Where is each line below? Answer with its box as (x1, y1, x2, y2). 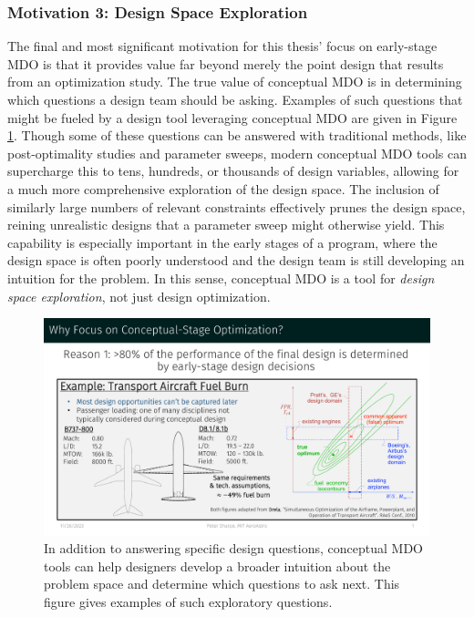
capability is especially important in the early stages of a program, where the (7, 232, 438, 252)
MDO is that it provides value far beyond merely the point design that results (7, 54, 444, 73)
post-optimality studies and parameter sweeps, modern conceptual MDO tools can (7, 143, 467, 162)
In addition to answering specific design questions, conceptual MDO (44, 539, 423, 558)
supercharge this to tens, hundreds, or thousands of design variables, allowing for (7, 161, 459, 180)
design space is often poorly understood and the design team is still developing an (7, 251, 465, 270)
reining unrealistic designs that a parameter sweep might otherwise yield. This (7, 215, 445, 234)
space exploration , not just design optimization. (7, 286, 271, 305)
